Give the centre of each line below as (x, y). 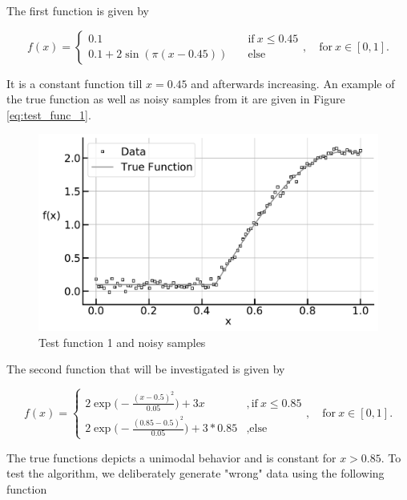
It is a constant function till (75, 83)
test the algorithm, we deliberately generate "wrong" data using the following (195, 473)
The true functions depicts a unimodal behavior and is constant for (171, 457)
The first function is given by (78, 10)
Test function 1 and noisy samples (122, 342)
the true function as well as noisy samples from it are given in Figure (176, 99)
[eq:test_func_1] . (49, 114)
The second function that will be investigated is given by (146, 369)
